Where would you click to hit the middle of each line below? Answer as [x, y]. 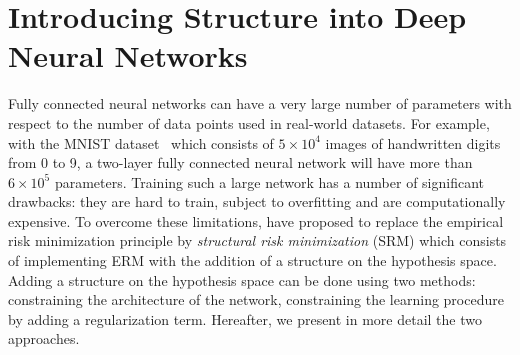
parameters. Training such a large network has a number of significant [269, 181]
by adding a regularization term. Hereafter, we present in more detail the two [245, 318]
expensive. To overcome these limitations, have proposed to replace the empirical [256, 220]
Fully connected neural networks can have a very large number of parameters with [260, 103]
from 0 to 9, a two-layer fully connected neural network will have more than [240, 162]
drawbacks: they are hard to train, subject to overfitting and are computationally [257, 201]
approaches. [44, 338]
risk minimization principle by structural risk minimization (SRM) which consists [257, 240]
